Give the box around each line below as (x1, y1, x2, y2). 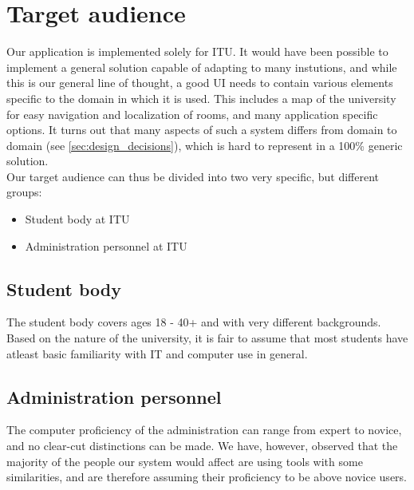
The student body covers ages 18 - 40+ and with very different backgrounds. (6, 314, 381, 330)
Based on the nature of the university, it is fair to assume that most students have (6, 330, 408, 346)
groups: (6, 184, 42, 200)
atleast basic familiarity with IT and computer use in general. (6, 345, 308, 362)
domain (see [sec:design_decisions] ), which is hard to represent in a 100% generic (6, 136, 403, 153)
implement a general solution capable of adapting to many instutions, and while (6, 58, 397, 75)
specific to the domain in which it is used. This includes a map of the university (6, 89, 396, 106)
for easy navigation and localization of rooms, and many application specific (6, 105, 378, 122)
